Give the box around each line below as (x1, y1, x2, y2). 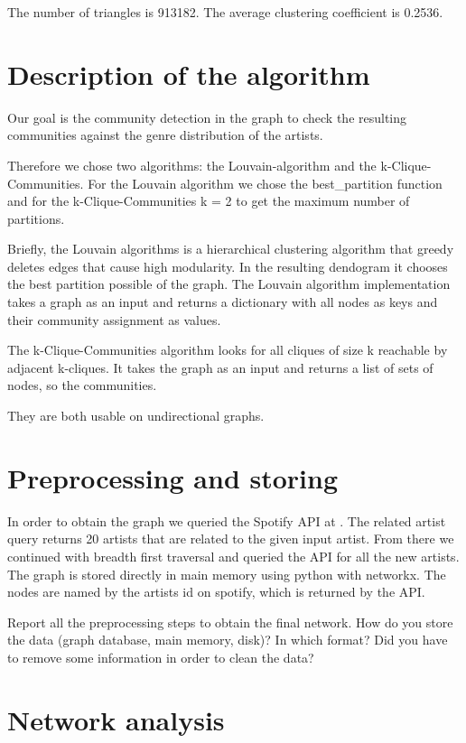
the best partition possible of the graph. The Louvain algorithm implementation (7, 274, 451, 293)
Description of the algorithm (7, 55, 370, 92)
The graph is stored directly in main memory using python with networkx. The (7, 564, 446, 583)
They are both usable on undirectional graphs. (7, 406, 265, 425)
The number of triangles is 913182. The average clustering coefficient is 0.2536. (7, 3, 443, 21)
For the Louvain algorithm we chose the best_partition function (88, 173, 443, 192)
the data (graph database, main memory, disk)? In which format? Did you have (7, 630, 448, 649)
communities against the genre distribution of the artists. (7, 125, 323, 144)
